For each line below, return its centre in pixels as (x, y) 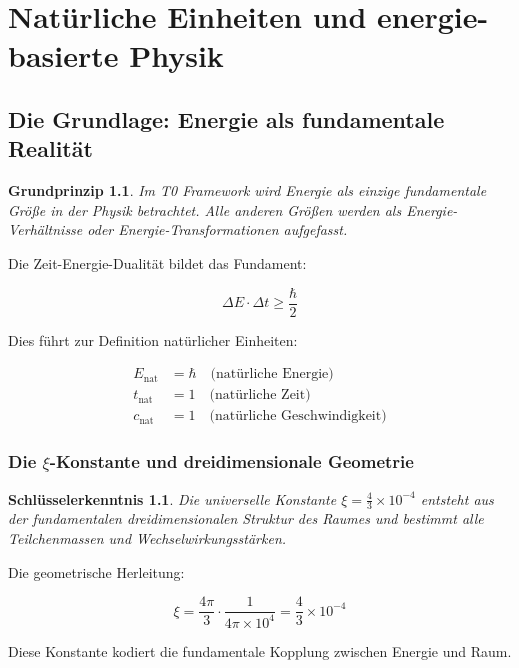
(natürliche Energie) (272, 374)
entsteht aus (457, 498)
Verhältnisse (45, 229)
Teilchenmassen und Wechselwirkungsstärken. (147, 537)
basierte (63, 55)
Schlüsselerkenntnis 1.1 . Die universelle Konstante (172, 498)
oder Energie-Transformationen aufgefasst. (217, 229)
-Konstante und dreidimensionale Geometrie (231, 461)
